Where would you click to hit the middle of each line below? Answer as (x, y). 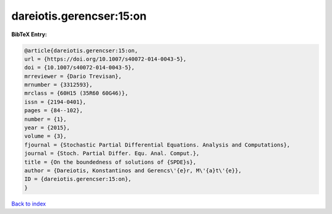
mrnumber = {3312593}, (58, 85)
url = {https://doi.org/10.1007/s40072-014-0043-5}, (105, 59)
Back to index (29, 204)
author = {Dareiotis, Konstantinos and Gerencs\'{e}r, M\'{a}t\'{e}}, (133, 171)
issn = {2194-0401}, (55, 102)
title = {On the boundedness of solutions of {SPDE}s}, (110, 162)
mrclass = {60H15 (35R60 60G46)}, (76, 93)
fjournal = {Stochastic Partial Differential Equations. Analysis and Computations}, (157, 145)
